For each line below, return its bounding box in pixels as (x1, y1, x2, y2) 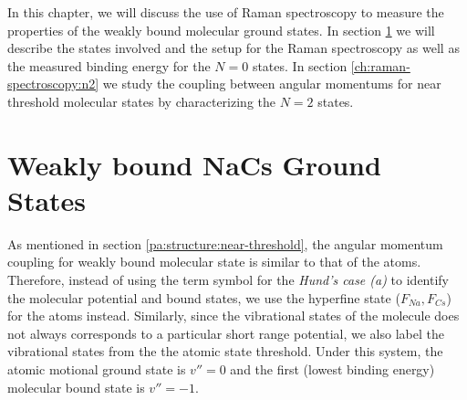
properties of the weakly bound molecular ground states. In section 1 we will (7, 20, 435, 39)
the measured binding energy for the (7, 56, 211, 75)
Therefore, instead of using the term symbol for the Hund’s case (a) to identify (7, 270, 450, 289)
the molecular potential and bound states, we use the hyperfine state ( (7, 288, 400, 307)
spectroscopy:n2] (7, 74, 99, 93)
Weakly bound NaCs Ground (7, 145, 381, 183)
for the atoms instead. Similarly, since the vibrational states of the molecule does (7, 306, 460, 325)
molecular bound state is (7, 377, 145, 396)
